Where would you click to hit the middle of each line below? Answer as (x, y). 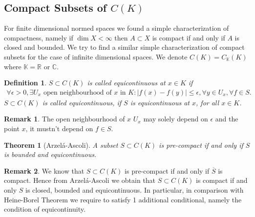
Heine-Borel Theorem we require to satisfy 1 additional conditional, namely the (123, 199)
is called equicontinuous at (126, 83)
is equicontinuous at (160, 102)
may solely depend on (176, 119)
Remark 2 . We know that (44, 170)
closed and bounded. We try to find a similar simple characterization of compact (124, 47)
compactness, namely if (39, 37)
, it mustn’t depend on (59, 128)
